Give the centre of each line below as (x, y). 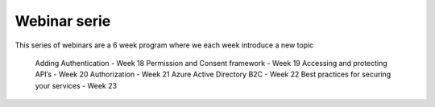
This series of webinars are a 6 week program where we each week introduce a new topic (164, 45)
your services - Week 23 (76, 85)
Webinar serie (63, 21)
